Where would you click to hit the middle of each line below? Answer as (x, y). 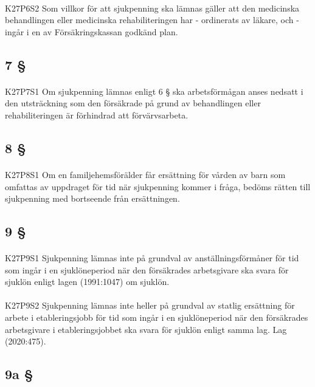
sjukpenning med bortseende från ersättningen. (92, 198)
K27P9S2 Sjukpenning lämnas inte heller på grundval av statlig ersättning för (150, 305)
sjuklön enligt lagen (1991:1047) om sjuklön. (87, 282)
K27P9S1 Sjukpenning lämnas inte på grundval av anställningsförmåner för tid (152, 258)
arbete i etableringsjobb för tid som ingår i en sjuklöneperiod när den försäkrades (157, 317)
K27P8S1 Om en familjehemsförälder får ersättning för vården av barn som (145, 174)
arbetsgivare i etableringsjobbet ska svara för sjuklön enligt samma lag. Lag (146, 329)
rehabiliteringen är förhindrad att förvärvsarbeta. (97, 115)
